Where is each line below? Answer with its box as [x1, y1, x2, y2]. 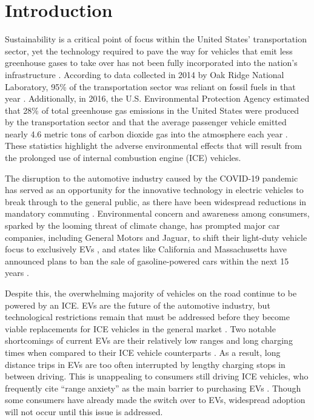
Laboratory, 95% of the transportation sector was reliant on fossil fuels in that [5, 80, 296, 93]
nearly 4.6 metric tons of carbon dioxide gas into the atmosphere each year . [5, 127, 288, 140]
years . [5, 266, 29, 279]
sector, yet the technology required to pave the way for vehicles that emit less [5, 44, 293, 57]
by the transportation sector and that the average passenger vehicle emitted [5, 116, 287, 128]
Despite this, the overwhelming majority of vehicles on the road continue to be [5, 287, 297, 299]
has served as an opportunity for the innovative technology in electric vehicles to [5, 183, 304, 196]
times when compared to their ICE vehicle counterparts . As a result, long [5, 346, 281, 358]
